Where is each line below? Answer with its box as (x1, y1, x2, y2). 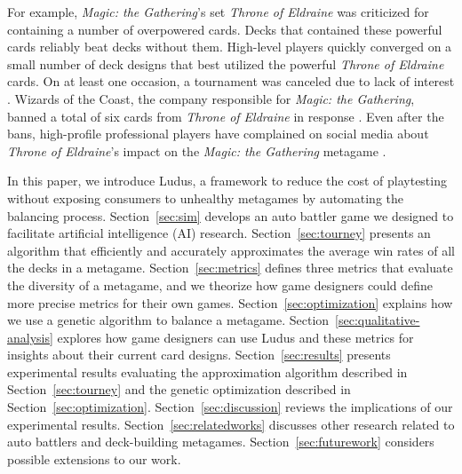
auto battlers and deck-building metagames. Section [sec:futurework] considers (7, 432, 434, 451)
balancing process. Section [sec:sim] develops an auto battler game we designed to (7, 206, 454, 225)
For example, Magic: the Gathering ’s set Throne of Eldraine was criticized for (7, 3, 429, 20)
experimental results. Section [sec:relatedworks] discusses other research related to (7, 415, 455, 433)
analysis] (7, 328, 53, 346)
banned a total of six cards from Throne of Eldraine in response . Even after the (7, 107, 444, 125)
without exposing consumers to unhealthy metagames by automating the (7, 188, 404, 207)
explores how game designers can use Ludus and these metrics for (57, 328, 414, 346)
